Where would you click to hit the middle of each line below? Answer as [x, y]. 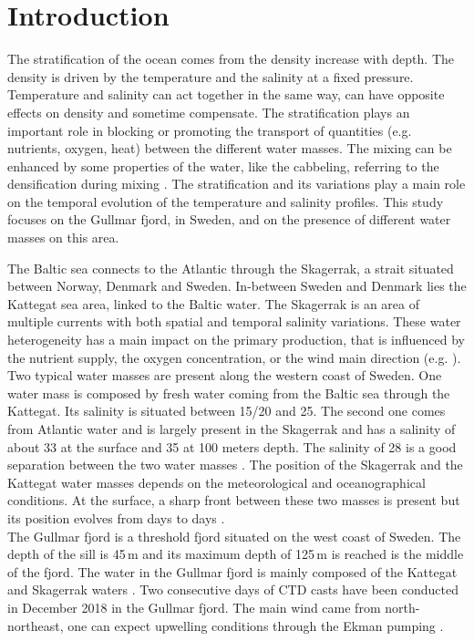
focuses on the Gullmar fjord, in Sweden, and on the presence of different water [229, 219]
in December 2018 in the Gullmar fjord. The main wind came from [194, 607]
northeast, [36, 625]
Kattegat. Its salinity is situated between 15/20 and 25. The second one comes [227, 411]
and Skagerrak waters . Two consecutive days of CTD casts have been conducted [233, 589]
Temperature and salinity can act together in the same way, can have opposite [226, 94]
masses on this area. [63, 238]
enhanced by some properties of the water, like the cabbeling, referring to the [223, 165]
